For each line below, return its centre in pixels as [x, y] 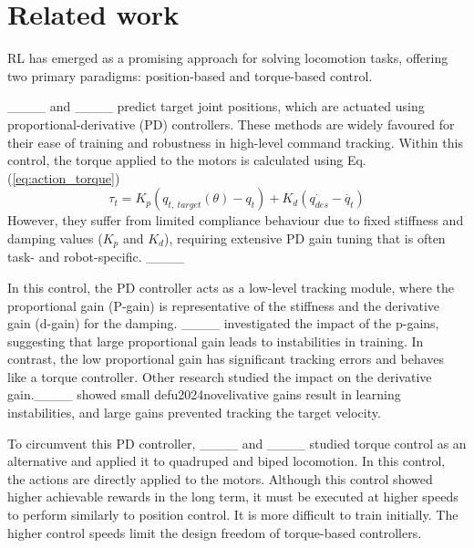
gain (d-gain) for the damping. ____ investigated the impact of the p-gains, [223, 323]
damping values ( [55, 238]
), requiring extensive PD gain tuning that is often [305, 238]
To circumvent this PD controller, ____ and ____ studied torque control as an [237, 443]
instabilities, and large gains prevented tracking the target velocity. [194, 413]
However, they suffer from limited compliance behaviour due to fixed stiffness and [236, 220]
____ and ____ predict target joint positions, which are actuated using [216, 106]
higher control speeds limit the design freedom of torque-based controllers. [215, 532]
